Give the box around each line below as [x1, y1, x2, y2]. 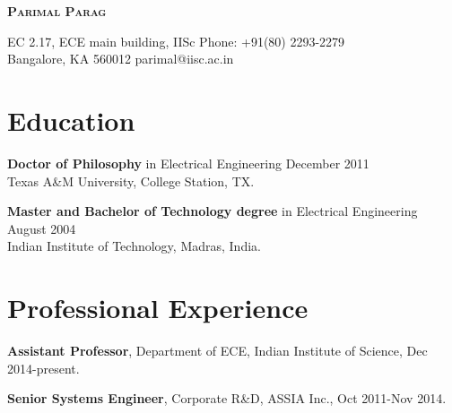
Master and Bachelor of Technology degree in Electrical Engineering [7, 202, 418, 220]
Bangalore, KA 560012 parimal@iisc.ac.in [7, 49, 234, 68]
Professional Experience [7, 289, 309, 326]
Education [7, 101, 135, 138]
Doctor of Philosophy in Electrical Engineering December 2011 [7, 153, 369, 172]
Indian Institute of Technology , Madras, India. [7, 237, 261, 255]
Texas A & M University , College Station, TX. [7, 171, 255, 190]
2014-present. [7, 358, 80, 377]
